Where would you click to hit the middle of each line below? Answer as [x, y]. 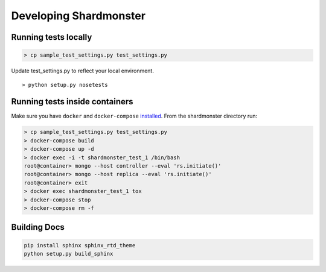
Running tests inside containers [72, 102]
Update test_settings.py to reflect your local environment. [82, 71]
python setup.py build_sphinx [69, 254]
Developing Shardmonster [78, 16]
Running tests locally [52, 37]
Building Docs [38, 227]
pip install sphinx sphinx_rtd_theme [80, 245]
